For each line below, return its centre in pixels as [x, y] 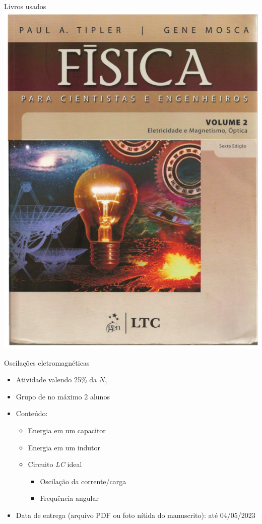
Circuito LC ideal [55, 464]
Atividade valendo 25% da [56, 380]
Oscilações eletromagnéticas [47, 362]
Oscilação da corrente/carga [83, 481]
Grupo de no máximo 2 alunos [63, 396]
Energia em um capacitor [67, 430]
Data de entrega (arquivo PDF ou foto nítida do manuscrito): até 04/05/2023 [136, 515]
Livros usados [25, 6]
